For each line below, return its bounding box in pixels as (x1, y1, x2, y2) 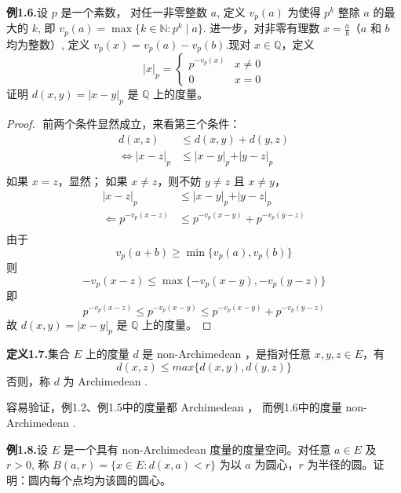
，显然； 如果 (57, 172, 128, 188)
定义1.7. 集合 (6, 345, 71, 362)
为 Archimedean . (63, 372, 148, 389)
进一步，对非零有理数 (210, 20, 320, 36)
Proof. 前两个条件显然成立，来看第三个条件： (6, 115, 241, 132)
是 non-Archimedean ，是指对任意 (142, 345, 312, 362)
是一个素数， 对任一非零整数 (60, 4, 208, 20)
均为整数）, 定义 (6, 35, 90, 52)
